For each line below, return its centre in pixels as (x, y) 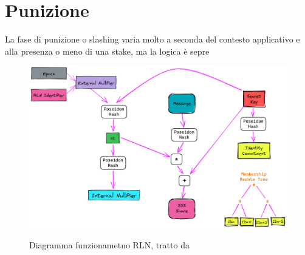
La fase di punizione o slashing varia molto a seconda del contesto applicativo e (152, 39)
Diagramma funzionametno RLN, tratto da (109, 245)
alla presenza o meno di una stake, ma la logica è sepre (107, 51)
